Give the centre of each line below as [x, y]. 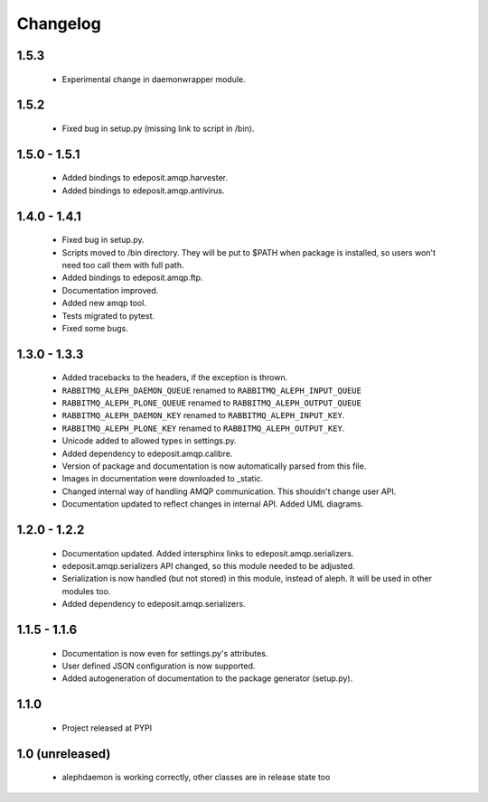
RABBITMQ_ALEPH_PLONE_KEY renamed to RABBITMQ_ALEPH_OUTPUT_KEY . [203, 428]
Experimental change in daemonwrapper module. [154, 79]
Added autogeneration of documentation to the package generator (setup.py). [207, 678]
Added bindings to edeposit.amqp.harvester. [145, 178]
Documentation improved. [110, 290]
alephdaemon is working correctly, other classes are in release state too [196, 778]
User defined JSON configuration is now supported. [159, 666]
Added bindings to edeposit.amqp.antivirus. [143, 191]
